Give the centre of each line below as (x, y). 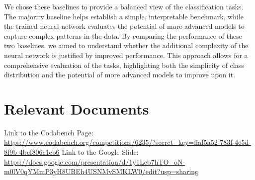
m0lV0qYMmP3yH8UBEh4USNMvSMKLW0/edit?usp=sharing (101, 171)
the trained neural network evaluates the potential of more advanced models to (124, 26)
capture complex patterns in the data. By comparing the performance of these (123, 35)
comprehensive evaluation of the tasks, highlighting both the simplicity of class (124, 65)
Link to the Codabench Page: (49, 132)
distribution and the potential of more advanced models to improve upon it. (120, 75)
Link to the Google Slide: (100, 152)
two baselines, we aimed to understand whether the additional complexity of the (126, 45)
